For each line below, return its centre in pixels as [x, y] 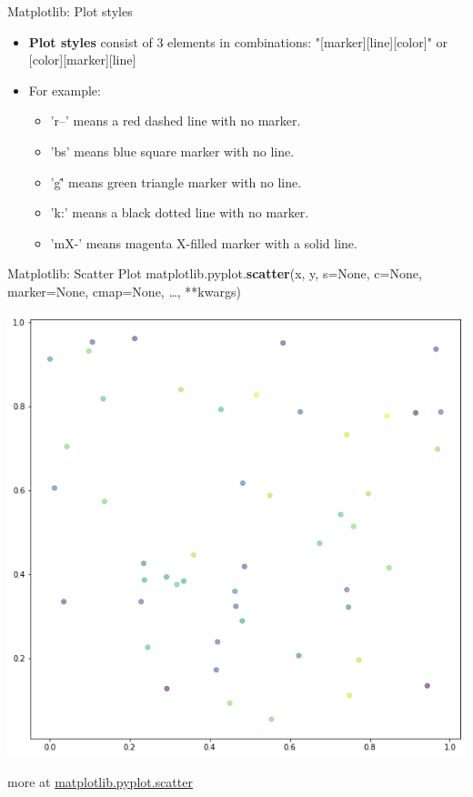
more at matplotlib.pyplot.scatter [100, 782]
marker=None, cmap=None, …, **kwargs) [124, 291]
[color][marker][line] [82, 60]
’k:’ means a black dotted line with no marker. [180, 212]
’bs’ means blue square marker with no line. [172, 151]
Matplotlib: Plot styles [70, 11]
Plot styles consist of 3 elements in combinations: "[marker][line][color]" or [238, 41]
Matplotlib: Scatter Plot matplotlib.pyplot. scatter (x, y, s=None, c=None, [215, 273]
